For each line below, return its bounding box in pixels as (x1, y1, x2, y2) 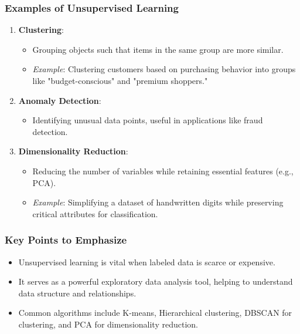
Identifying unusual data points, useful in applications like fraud (32, 114, 263, 126)
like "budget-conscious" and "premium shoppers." (32, 75, 208, 86)
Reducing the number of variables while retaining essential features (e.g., (32, 164, 294, 177)
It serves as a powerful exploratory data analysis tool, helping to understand (18, 275, 293, 288)
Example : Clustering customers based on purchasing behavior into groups (32, 63, 296, 75)
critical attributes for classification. (32, 207, 158, 220)
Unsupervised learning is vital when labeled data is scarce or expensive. (18, 255, 275, 268)
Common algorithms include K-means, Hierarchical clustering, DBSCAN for (18, 306, 292, 319)
